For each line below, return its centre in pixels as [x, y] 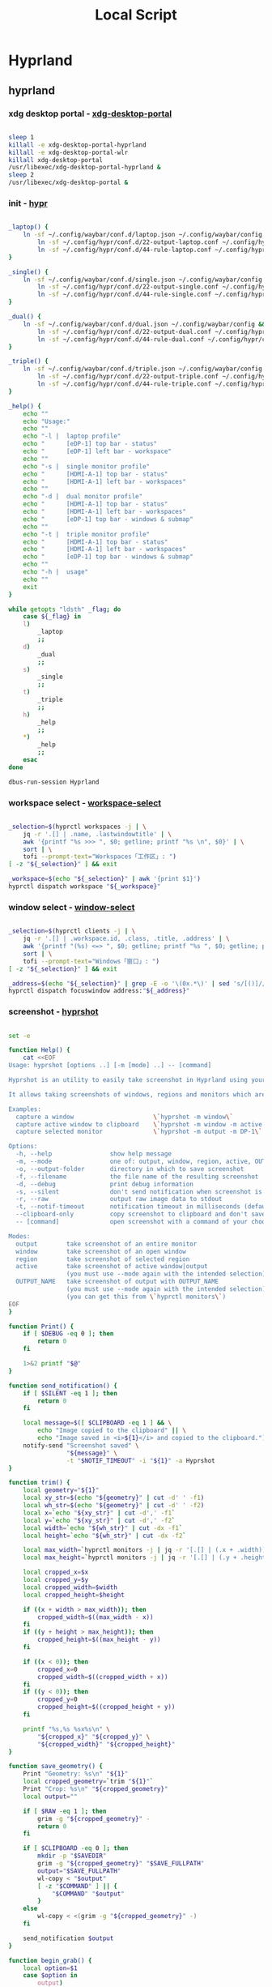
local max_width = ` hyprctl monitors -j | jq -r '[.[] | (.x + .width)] [144, 1550]
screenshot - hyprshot [53, 1012]
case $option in [51, 1976]
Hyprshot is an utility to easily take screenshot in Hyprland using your [137, 1080]
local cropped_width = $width [70, 1587]
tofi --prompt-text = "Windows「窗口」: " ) [91, 961]
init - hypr [28, 203]
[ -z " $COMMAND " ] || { [77, 1886]
